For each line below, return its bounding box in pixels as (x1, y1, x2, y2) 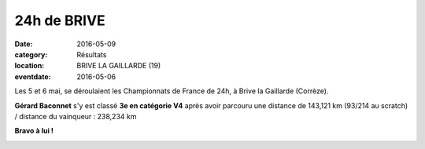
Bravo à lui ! (14, 126, 54, 136)
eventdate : (14, 71, 51, 82)
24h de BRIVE (14, 12, 105, 29)
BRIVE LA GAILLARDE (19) (76, 61, 161, 71)
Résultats (76, 49, 107, 59)
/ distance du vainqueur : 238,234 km (14, 111, 137, 121)
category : (14, 49, 48, 59)
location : (14, 61, 45, 71)
